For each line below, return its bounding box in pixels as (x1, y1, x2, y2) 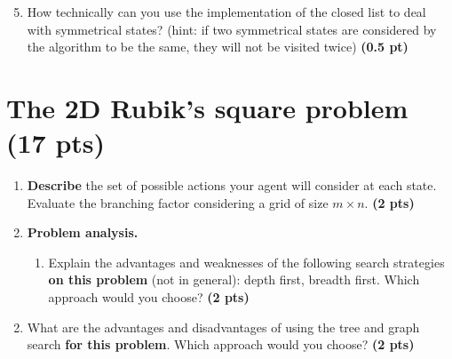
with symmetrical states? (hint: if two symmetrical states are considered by (27, 20, 437, 38)
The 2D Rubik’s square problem (6, 89, 408, 125)
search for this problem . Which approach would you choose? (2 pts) (27, 335, 415, 354)
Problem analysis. (27, 223, 139, 242)
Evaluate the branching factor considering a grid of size (27, 193, 329, 211)
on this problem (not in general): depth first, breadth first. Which (48, 270, 420, 289)
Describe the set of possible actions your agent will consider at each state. (27, 176, 437, 195)
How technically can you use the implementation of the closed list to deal (27, 3, 426, 20)
